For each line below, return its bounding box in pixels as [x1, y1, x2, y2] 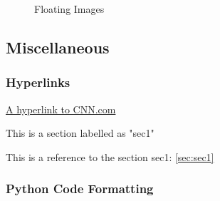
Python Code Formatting [6, 180, 154, 197]
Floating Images [34, 1, 105, 16]
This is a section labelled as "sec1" [6, 125, 154, 140]
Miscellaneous [6, 36, 110, 58]
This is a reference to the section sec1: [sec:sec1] [6, 149, 214, 164]
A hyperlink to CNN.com [6, 101, 116, 116]
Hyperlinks [6, 73, 70, 91]
